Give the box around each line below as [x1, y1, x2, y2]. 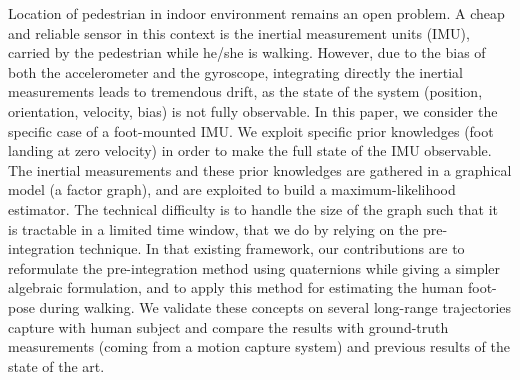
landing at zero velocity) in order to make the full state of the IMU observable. [8, 140, 492, 161]
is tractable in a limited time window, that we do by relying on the [8, 218, 419, 239]
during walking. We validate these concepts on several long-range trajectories [39, 296, 512, 317]
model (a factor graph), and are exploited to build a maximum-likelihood [8, 179, 456, 200]
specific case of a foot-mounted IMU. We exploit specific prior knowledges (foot [8, 120, 494, 141]
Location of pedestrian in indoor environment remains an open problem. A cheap [8, 3, 505, 23]
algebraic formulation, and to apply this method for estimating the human [8, 277, 464, 298]
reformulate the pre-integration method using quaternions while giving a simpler [8, 257, 501, 278]
